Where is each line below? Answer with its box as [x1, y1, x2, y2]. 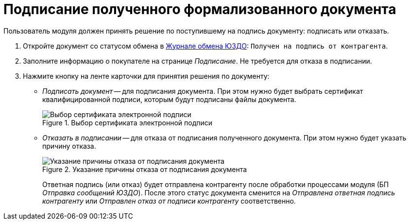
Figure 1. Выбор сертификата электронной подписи [42, 118, 213, 127]
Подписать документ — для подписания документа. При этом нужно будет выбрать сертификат [42, 86, 363, 95]
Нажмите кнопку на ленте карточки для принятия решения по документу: [23, 71, 270, 80]
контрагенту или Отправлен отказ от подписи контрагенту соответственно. [42, 196, 296, 205]
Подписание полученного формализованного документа [3, 1, 396, 17]
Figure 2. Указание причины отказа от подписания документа [42, 165, 247, 173]
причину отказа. [42, 141, 96, 150]
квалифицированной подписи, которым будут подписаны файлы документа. [42, 95, 296, 103]
